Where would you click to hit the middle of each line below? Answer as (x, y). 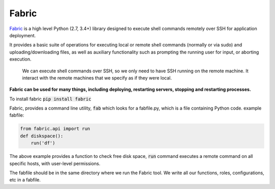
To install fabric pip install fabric (50, 99)
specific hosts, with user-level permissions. (55, 164)
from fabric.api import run (55, 129)
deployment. (22, 35)
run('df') (43, 143)
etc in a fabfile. (25, 180)
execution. (20, 59)
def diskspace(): (42, 136)
